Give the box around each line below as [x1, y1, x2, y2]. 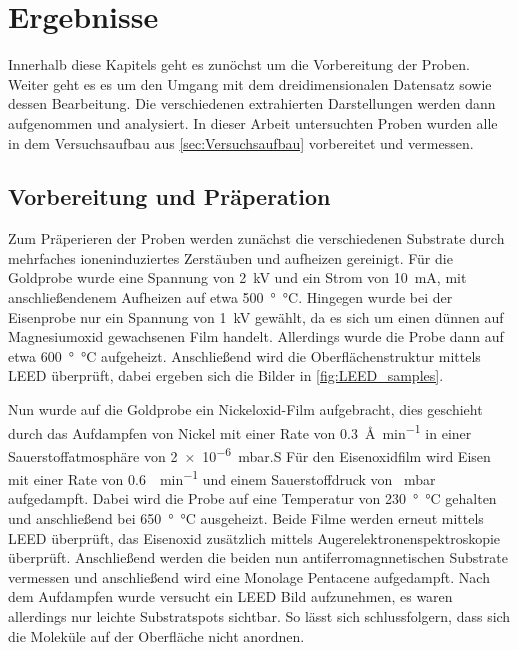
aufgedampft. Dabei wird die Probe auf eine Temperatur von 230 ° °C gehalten [8, 488, 497, 509]
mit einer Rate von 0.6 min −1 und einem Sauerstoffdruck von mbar [8, 466, 436, 489]
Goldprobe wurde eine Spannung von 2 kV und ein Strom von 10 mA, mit [8, 267, 467, 288]
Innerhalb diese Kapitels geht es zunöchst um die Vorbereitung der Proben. [8, 54, 470, 75]
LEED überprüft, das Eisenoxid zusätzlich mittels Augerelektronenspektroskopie [8, 527, 501, 548]
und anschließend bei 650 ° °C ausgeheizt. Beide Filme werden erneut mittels [8, 507, 484, 528]
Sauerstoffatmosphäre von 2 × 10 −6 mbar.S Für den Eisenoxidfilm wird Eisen [8, 442, 491, 466]
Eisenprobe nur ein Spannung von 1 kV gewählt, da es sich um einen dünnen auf [8, 306, 504, 327]
